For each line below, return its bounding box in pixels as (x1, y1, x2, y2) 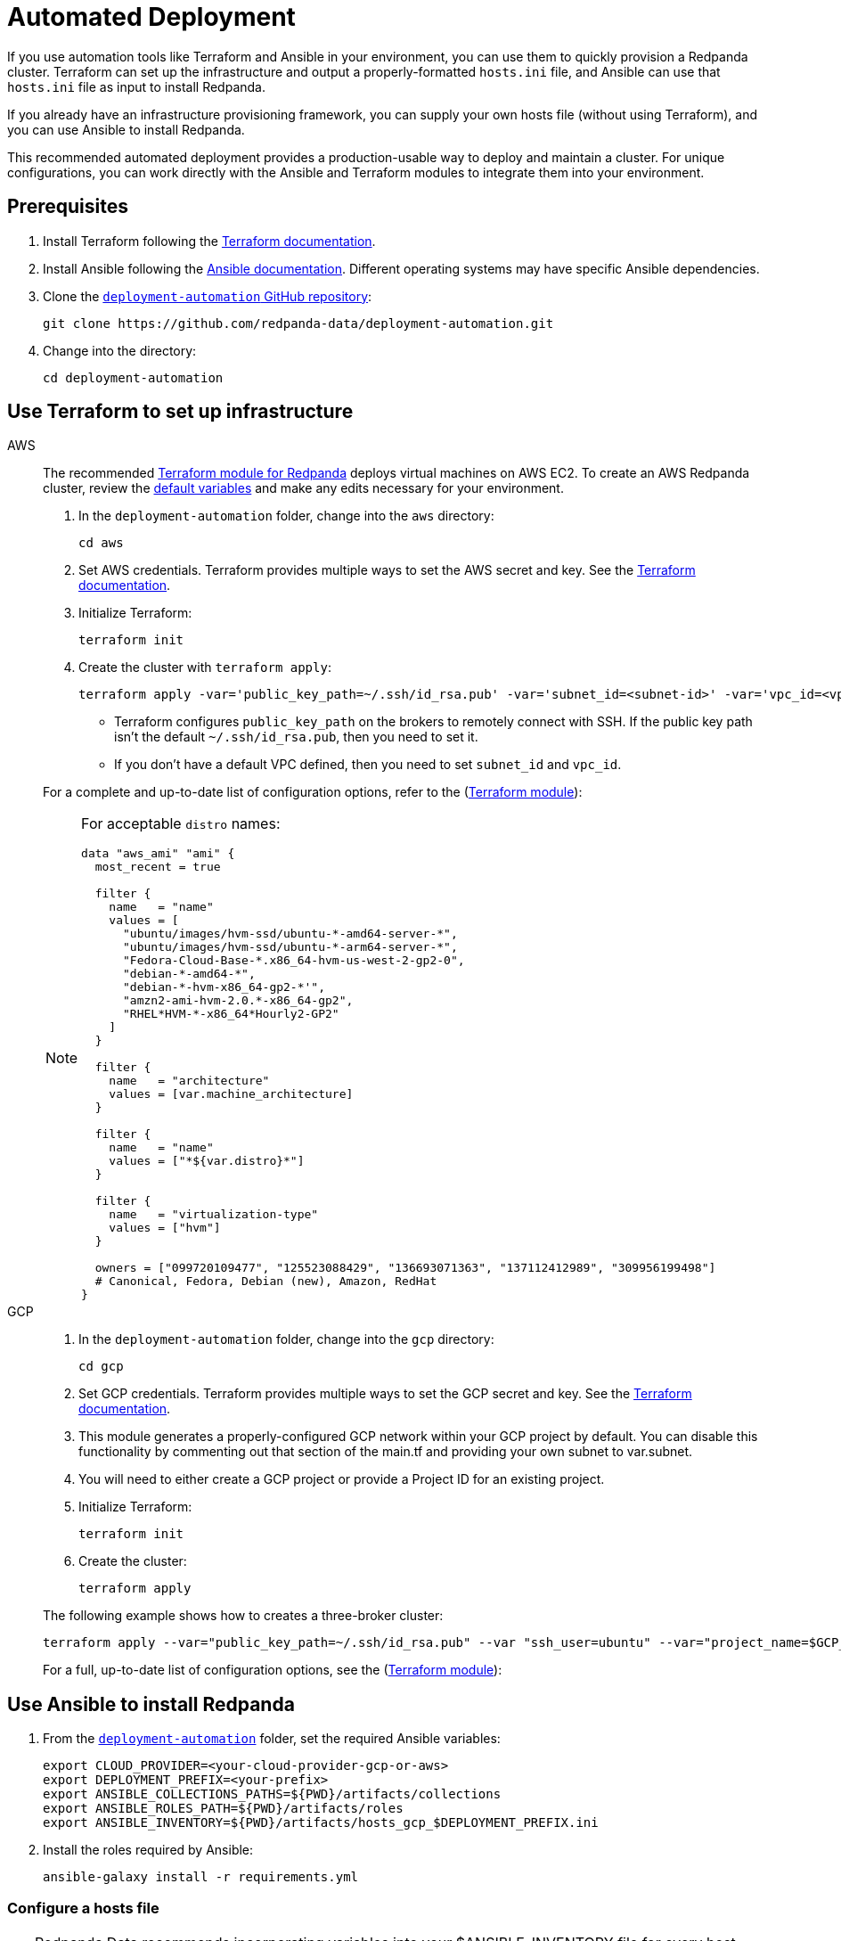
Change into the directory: (43, 342, 197, 358)
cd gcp (78, 1359, 124, 1374)
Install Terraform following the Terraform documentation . (43, 233, 376, 249)
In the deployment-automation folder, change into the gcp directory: (78, 1331, 494, 1347)
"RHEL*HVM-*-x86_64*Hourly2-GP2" (123, 1007, 339, 1021)
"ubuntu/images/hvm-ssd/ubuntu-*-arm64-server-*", (123, 940, 458, 954)
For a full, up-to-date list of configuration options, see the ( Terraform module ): (43, 1662, 502, 1678)
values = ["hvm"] (109, 1221, 221, 1235)
